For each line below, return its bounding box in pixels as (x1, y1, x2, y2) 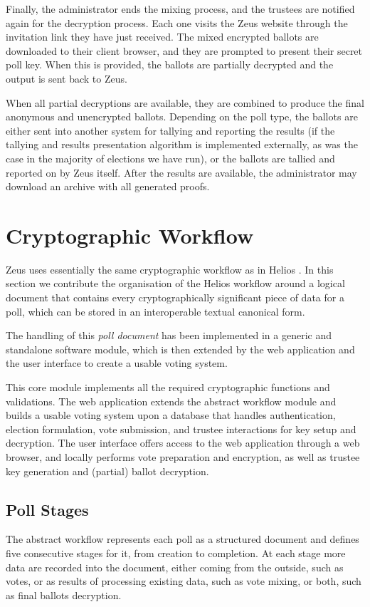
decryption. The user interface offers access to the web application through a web (6, 435, 360, 450)
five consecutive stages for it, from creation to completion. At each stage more (6, 545, 346, 560)
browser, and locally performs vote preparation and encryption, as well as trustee (6, 449, 360, 464)
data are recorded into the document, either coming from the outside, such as (6, 559, 344, 574)
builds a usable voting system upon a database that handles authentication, (6, 408, 336, 422)
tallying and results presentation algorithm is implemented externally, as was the (6, 137, 358, 152)
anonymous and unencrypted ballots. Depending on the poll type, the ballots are (6, 109, 358, 124)
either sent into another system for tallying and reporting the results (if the (6, 123, 335, 138)
